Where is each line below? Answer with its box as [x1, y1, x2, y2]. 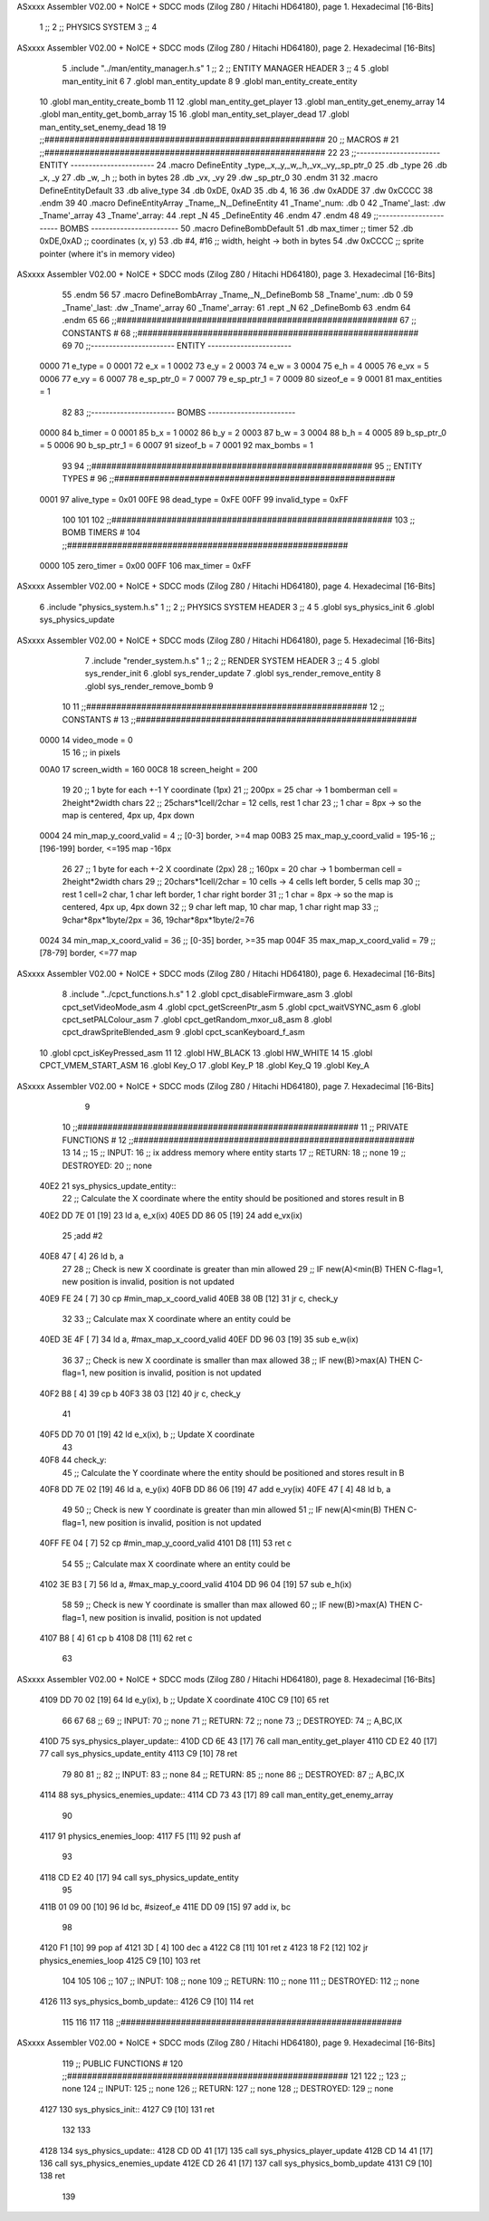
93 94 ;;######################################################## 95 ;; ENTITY [62, 460, 423, 471]
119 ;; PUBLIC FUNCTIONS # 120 [62, 2058, 184, 2069]
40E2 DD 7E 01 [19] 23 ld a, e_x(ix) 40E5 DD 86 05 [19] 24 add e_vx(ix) [39, 1210, 303, 1221]
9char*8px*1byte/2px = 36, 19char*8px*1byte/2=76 [62, 914, 255, 925]
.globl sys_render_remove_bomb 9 [84, 680, 214, 692]
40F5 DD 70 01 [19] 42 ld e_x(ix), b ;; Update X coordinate [39, 1429, 255, 1440]
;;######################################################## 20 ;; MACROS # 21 [39, 134, 399, 145]
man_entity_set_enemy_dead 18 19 [39, 121, 167, 132]
